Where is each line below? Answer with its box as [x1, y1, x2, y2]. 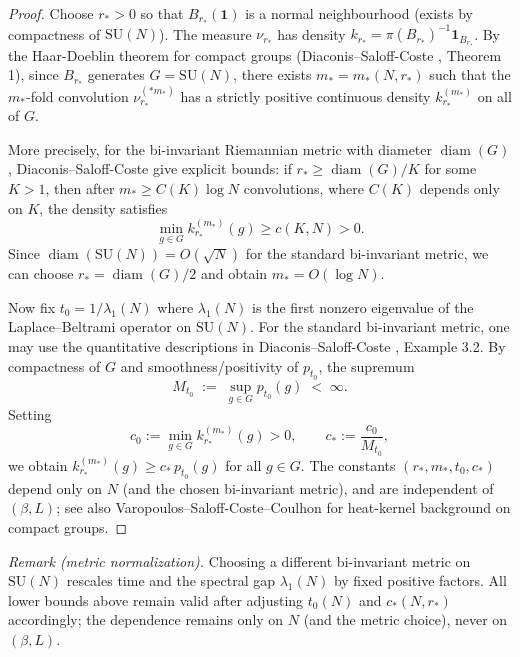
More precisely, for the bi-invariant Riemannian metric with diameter [8, 138, 433, 159]
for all [225, 454, 262, 475]
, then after [45, 178, 115, 199]
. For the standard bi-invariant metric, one [249, 316, 510, 337]
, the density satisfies [39, 197, 168, 218]
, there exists [233, 64, 312, 85]
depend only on [8, 477, 103, 498]
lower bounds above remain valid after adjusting [8, 589, 304, 610]
